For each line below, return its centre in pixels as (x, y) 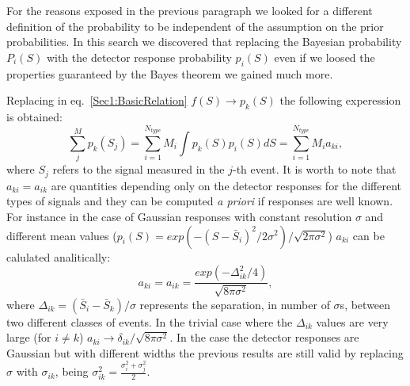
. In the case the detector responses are (264, 337)
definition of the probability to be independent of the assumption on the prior (195, 26)
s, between (365, 304)
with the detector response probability (139, 57)
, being (72, 371)
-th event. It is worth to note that (314, 169)
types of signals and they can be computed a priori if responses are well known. (200, 201)
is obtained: (34, 116)
